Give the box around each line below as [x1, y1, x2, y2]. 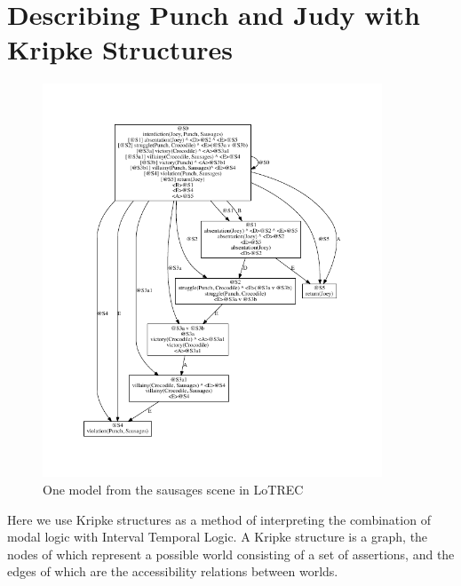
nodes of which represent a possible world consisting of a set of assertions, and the [7, 544, 455, 563]
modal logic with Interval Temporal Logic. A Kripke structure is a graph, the [7, 527, 428, 546]
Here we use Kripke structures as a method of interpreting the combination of [7, 510, 431, 528]
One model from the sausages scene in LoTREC [43, 479, 304, 498]
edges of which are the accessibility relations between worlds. [7, 562, 338, 581]
